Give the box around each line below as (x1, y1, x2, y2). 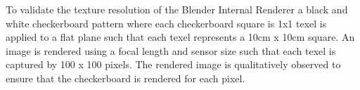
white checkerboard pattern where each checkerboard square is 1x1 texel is (6, 15, 327, 30)
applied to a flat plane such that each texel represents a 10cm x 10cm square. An (6, 30, 355, 44)
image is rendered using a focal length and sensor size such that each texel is (6, 43, 336, 58)
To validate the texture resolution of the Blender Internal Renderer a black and (6, 2, 348, 16)
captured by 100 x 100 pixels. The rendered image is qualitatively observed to (6, 57, 341, 72)
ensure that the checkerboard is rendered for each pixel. (6, 70, 245, 85)
